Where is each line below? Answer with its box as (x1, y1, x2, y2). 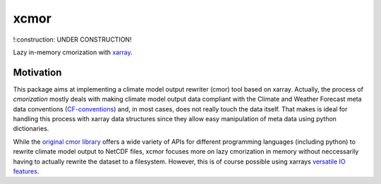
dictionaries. (13, 124, 49, 133)
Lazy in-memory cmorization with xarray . (13, 48, 133, 56)
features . (13, 166, 40, 176)
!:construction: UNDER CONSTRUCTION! (13, 35, 132, 44)
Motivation (13, 66, 62, 78)
